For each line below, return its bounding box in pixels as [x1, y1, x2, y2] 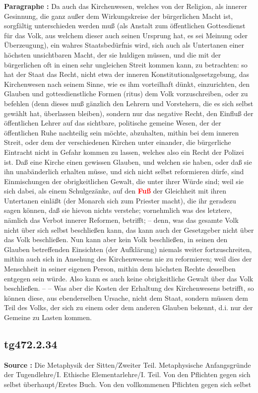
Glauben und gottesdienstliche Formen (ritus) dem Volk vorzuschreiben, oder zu [4, 88, 248, 99]
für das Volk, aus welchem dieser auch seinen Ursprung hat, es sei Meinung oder [4, 30, 248, 40]
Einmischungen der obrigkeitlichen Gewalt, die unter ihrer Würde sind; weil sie [4, 176, 244, 186]
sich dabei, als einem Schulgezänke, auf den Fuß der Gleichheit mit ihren [4, 186, 226, 196]
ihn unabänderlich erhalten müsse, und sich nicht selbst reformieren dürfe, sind [4, 166, 244, 177]
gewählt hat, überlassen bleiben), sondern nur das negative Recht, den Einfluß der [4, 108, 254, 118]
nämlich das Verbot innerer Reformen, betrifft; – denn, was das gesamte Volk [4, 215, 239, 225]
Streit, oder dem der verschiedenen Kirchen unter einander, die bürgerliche [4, 137, 231, 147]
